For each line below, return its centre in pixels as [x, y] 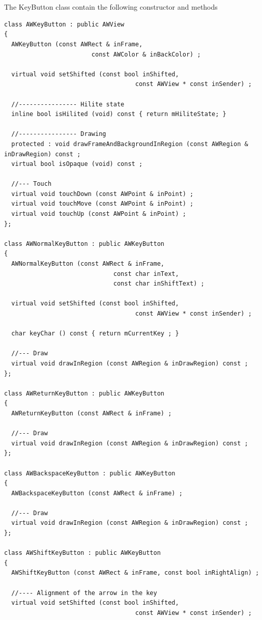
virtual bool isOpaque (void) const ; [77, 164]
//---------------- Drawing [59, 134]
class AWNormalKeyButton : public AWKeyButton [84, 244]
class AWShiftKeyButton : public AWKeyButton [82, 553]
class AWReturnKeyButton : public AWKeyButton [84, 393]
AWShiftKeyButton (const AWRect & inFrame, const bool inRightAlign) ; [135, 573]
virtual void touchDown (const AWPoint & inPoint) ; [103, 194]
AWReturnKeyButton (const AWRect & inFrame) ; [92, 413]
